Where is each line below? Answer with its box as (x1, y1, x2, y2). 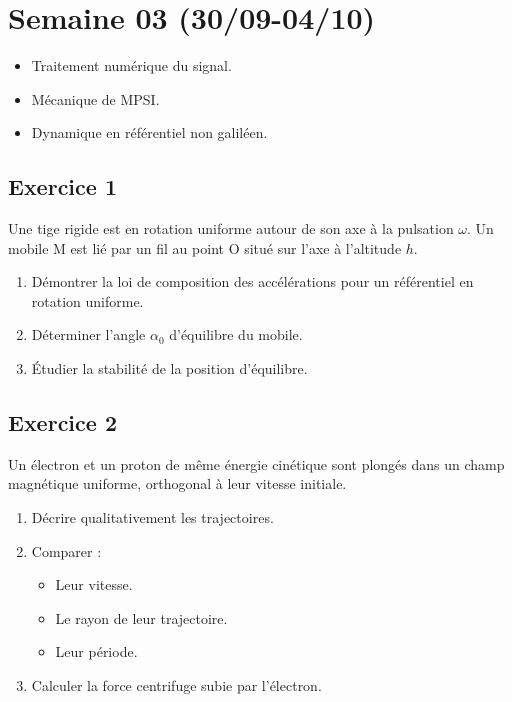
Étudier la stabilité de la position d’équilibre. (31, 358, 308, 379)
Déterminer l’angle (31, 324, 146, 345)
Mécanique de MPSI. (31, 88, 160, 109)
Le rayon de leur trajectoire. (55, 607, 228, 628)
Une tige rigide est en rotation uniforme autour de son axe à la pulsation (8, 218, 454, 239)
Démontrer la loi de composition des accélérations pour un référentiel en (31, 271, 474, 292)
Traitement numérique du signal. (31, 55, 232, 76)
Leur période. (55, 641, 138, 662)
